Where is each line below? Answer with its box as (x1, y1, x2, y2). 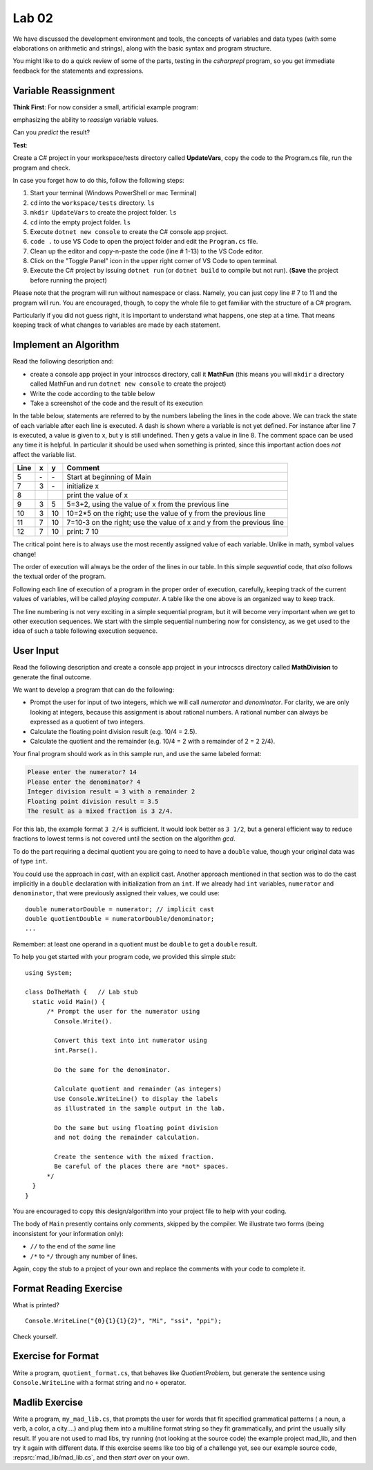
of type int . (12, 857, 48, 866)
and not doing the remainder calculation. (54, 1133, 200, 1142)
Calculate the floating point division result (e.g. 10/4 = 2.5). (30, 727, 198, 735)
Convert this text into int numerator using (54, 1037, 207, 1045)
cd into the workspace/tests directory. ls (30, 198, 155, 207)
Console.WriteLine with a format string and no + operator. (12, 1378, 186, 1386)
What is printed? (12, 1300, 60, 1309)
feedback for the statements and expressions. (12, 66, 144, 75)
